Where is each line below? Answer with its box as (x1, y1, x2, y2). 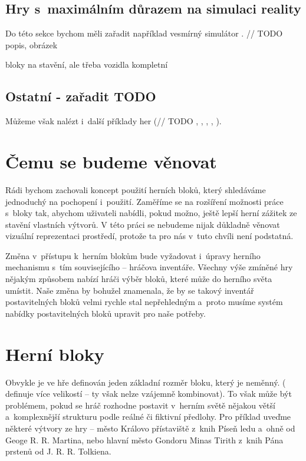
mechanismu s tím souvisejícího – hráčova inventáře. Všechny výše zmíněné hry (5, 261, 293, 273)
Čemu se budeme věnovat (5, 149, 217, 173)
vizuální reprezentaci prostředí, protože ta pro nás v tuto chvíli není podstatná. (5, 230, 294, 242)
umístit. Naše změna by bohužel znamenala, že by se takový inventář (5, 284, 254, 296)
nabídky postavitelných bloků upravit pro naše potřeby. (5, 307, 206, 319)
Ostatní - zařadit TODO (5, 87, 156, 105)
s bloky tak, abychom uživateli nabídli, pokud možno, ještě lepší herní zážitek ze (5, 207, 297, 219)
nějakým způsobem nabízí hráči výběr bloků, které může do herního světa (5, 273, 272, 285)
